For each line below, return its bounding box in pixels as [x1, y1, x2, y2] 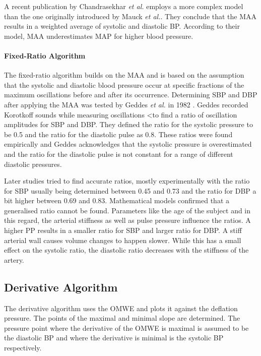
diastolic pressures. [4, 158, 62, 169]
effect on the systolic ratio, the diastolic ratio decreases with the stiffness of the [4, 245, 249, 255]
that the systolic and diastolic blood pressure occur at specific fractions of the [4, 79, 244, 90]
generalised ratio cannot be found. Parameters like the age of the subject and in [4, 205, 251, 215]
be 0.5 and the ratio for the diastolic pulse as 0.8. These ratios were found [4, 129, 233, 139]
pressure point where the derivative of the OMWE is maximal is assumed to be [4, 322, 249, 333]
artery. [4, 254, 24, 265]
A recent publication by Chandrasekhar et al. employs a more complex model [4, 1, 243, 11]
